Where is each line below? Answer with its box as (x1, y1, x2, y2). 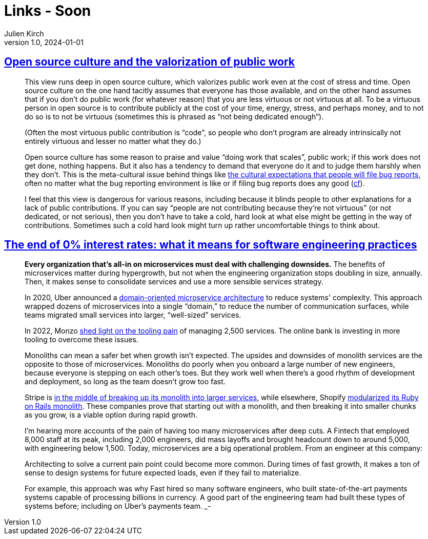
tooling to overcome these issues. (25, 335, 138, 344)
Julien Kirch (4, 29, 44, 38)
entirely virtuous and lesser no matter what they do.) (25, 136, 201, 146)
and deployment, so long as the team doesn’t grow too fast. (25, 377, 226, 386)
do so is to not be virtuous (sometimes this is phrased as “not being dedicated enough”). (25, 112, 324, 121)
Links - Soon (4, 2, 91, 19)
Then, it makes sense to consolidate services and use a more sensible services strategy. (25, 277, 323, 286)
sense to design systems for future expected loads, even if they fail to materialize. (25, 468, 301, 478)
